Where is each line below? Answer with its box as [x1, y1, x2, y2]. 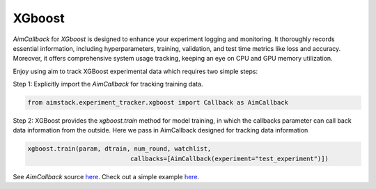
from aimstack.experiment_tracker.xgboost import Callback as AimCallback [27, 98, 289, 107]
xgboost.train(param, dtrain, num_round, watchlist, [27, 145, 212, 153]
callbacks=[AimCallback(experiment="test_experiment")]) [130, 154, 329, 162]
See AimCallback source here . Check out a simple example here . [13, 172, 200, 181]
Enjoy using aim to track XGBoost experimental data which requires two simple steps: [13, 67, 258, 75]
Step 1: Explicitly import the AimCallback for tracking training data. [13, 80, 203, 89]
